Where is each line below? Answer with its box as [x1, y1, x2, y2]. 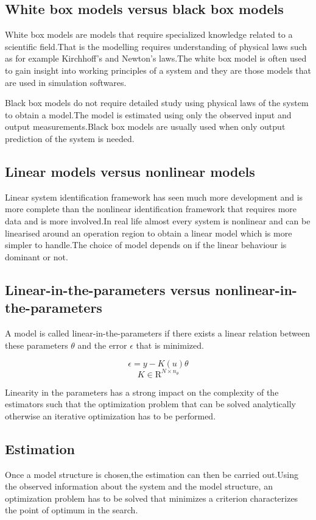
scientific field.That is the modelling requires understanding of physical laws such [5, 40, 307, 52]
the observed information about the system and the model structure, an [5, 480, 273, 493]
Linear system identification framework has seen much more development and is [5, 190, 303, 203]
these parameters [5, 338, 68, 351]
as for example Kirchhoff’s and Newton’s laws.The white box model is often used [5, 52, 307, 65]
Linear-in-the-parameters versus [5, 280, 211, 299]
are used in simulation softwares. [5, 76, 127, 88]
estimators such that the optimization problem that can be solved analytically [5, 397, 296, 410]
